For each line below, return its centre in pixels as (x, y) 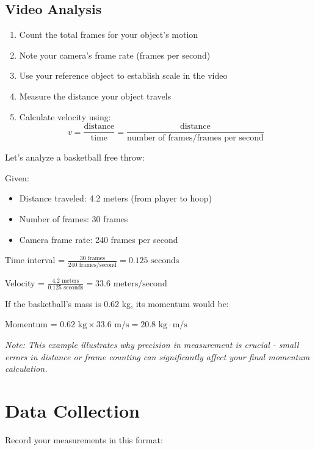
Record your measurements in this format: (84, 439)
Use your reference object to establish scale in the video (123, 75)
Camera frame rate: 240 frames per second (99, 239)
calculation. (26, 368)
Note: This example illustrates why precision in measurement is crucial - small (152, 345)
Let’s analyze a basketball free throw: (75, 157)
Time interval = (35, 260)
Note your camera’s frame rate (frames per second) (115, 55)
